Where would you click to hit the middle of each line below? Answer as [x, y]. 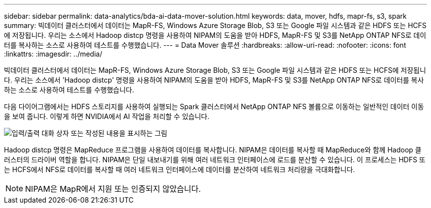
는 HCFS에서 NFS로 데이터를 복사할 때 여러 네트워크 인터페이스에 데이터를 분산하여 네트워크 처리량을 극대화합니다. [180, 169]
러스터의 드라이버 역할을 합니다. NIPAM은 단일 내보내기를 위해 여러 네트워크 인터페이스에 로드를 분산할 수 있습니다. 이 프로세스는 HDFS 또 [215, 160]
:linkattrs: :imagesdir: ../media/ [53, 54]
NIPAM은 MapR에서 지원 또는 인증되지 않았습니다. [113, 189]
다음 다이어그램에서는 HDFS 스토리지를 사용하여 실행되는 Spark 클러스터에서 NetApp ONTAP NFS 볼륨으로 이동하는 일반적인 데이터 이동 [214, 106]
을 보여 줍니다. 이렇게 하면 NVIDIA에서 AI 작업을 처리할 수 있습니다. [107, 116]
